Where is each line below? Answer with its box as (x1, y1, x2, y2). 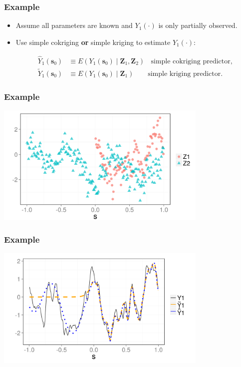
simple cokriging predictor (151, 57, 231, 65)
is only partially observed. (158, 20, 238, 30)
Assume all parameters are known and (15, 20, 133, 30)
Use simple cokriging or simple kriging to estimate (15, 36, 171, 47)
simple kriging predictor (148, 70, 221, 77)
